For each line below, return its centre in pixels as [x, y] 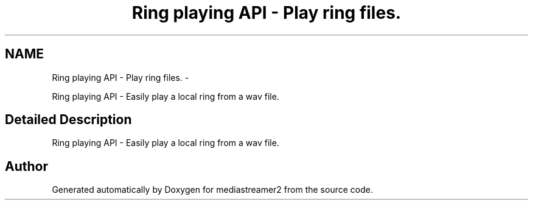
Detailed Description [68, 120]
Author [26, 166]
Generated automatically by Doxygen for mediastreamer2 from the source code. [212, 190]
